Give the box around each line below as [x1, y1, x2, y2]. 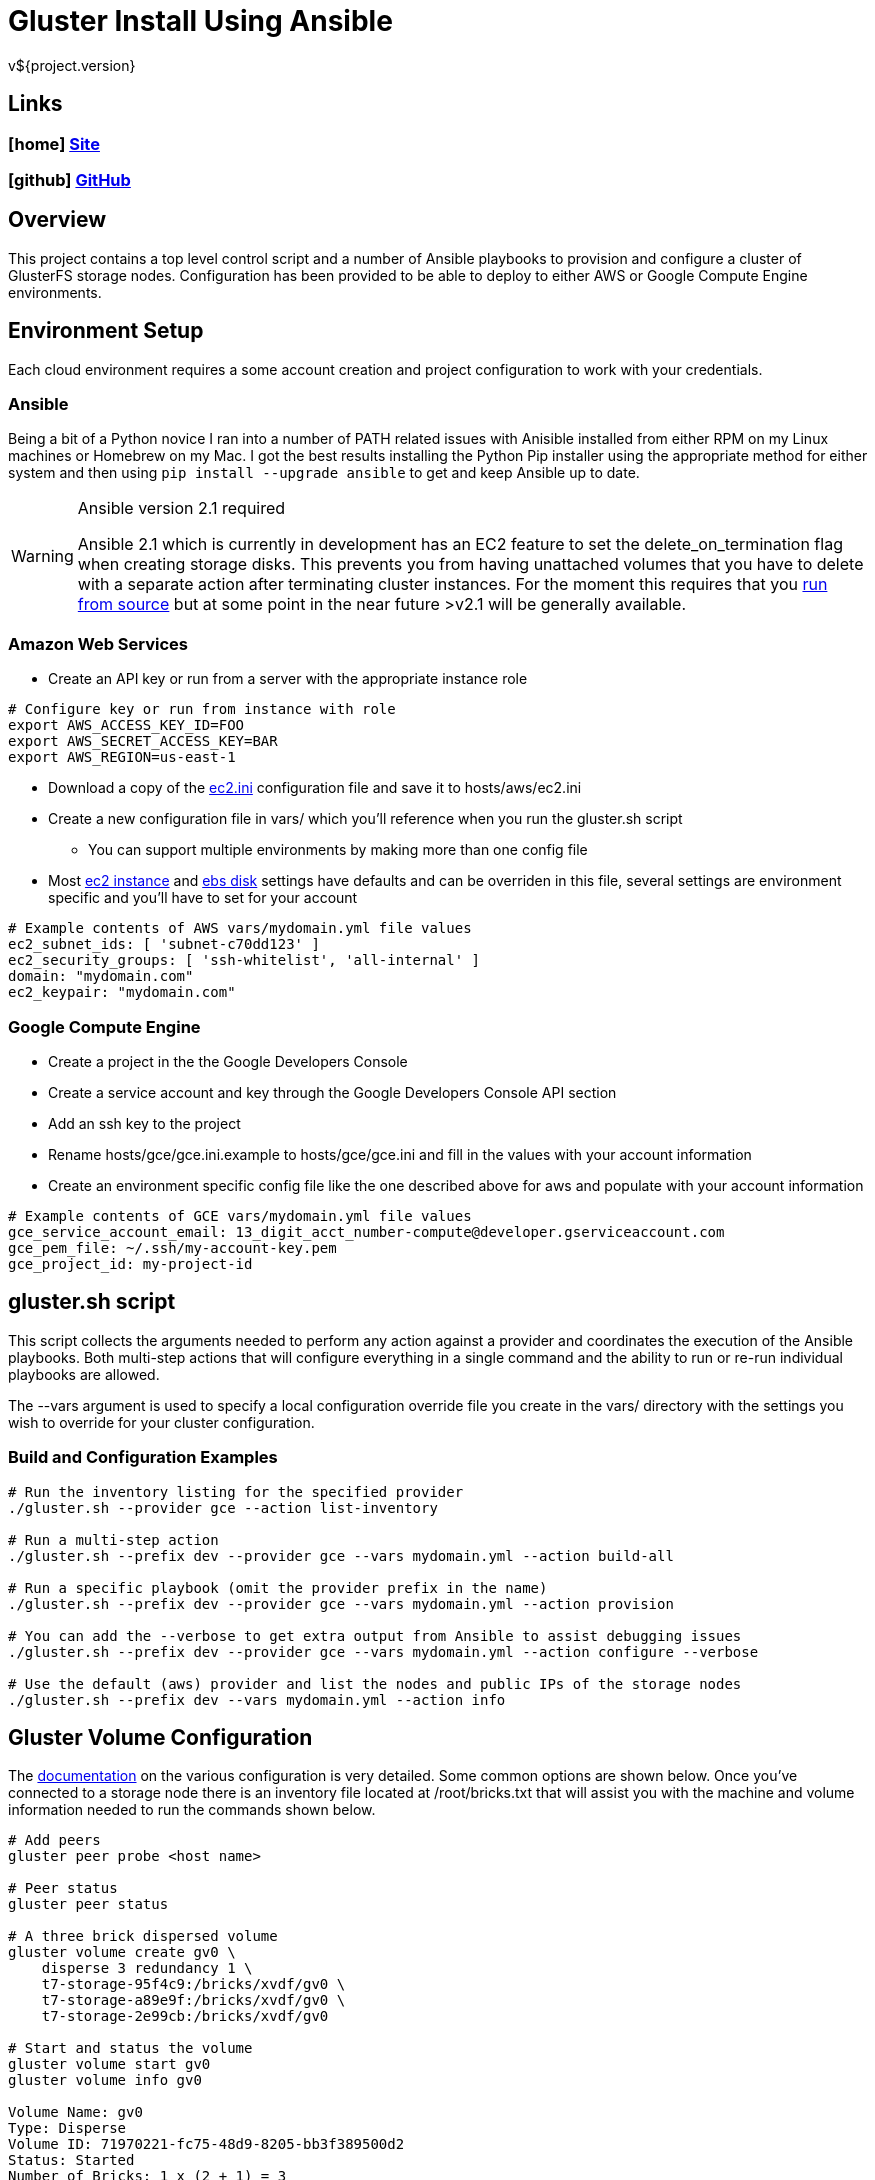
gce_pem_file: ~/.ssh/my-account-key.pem [8, 1239, 337, 1256]
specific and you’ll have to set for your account [48, 889, 358, 907]
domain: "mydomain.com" [8, 968, 194, 985]
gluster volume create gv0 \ [8, 1944, 236, 1961]
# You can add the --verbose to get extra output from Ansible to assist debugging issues [8, 1627, 742, 1644]
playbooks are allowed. [8, 1365, 160, 1383]
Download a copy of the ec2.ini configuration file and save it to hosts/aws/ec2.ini [48, 779, 582, 797]
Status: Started [8, 2152, 135, 2169]
